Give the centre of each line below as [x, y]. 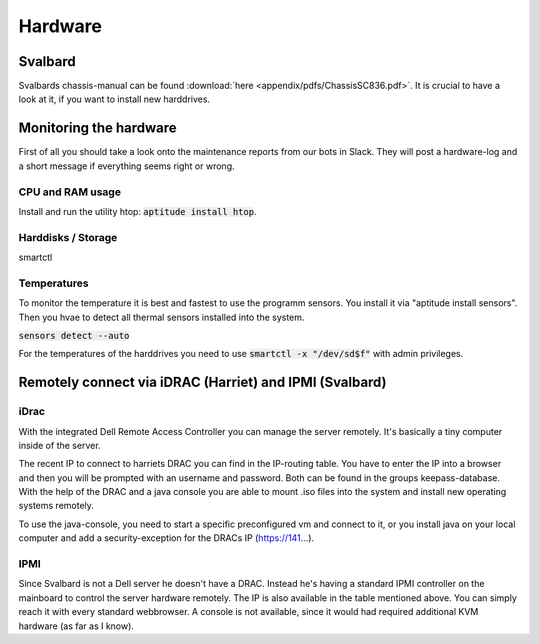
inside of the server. [59, 445]
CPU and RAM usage [70, 192]
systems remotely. [56, 506]
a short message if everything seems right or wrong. [126, 166]
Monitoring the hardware [97, 128]
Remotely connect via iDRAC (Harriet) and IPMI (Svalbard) [202, 382]
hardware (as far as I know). [76, 626]
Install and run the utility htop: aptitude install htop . [137, 211]
